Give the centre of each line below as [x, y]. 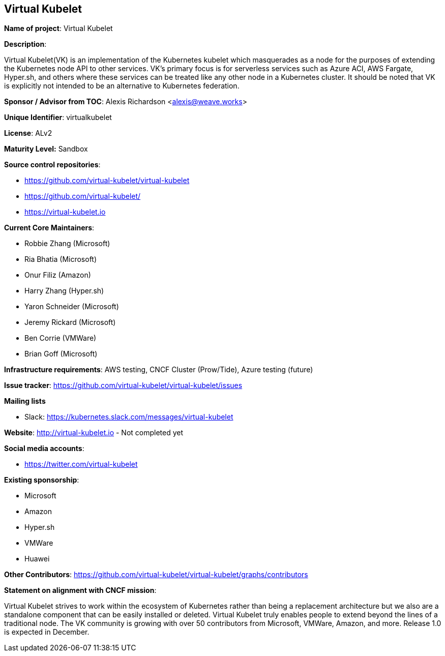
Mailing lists [25, 401]
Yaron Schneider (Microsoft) [72, 307]
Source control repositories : [52, 165]
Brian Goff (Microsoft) [61, 354]
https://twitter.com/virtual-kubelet [81, 464]
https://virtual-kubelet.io [65, 212]
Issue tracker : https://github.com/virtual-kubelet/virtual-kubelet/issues [123, 385]
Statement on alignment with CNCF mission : [80, 590]
